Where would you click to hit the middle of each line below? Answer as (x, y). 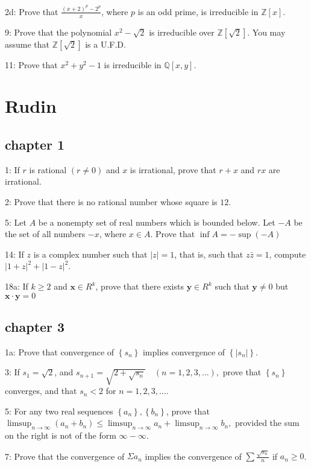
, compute (287, 254)
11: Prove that (31, 64)
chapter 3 (35, 327)
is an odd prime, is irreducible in (198, 11)
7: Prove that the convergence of (65, 456)
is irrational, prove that (173, 169)
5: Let (16, 222)
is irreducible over (182, 32)
